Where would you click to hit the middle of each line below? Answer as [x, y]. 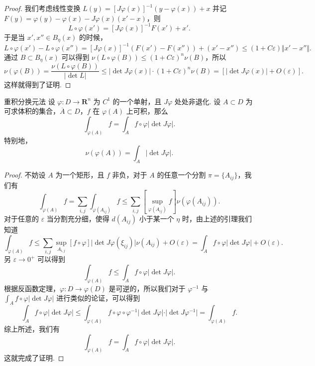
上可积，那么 [147, 111]
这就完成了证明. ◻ [34, 358]
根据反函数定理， [32, 288]
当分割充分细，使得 [78, 219]
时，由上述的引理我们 [217, 219]
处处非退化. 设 [198, 101]
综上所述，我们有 [32, 328]
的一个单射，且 [137, 101]
